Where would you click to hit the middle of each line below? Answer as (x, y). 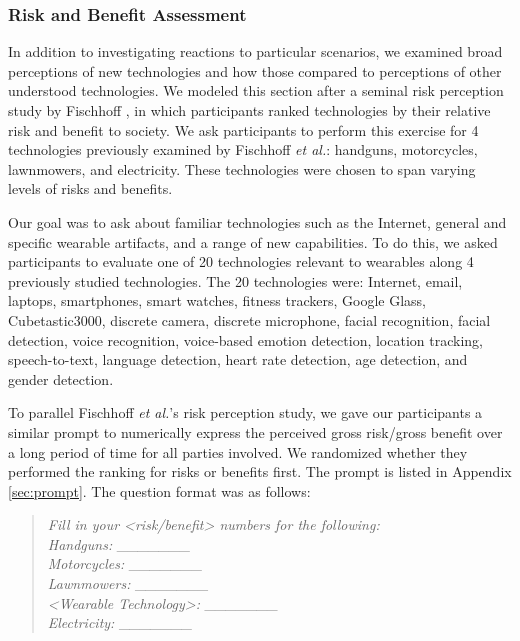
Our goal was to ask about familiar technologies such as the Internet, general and (257, 221)
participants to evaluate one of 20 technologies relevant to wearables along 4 (241, 261)
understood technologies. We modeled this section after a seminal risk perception (256, 90)
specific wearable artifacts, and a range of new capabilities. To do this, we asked (253, 241)
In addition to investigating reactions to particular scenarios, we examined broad (255, 51)
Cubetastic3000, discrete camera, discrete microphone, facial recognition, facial (249, 319)
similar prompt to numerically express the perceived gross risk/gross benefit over (255, 431)
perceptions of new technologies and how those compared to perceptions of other (255, 70)
